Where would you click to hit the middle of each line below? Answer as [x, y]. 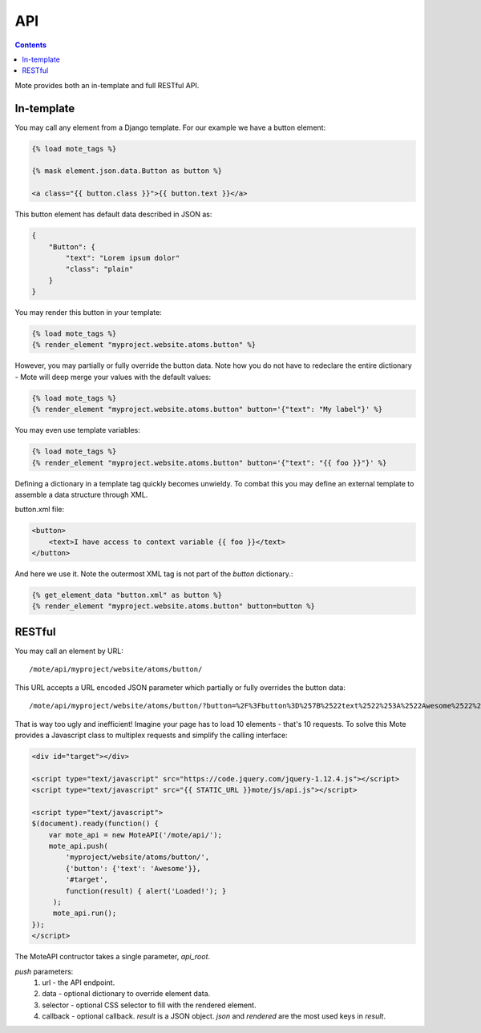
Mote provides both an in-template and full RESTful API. [107, 85]
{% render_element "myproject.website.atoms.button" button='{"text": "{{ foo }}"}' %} [209, 462]
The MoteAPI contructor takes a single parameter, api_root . [113, 957]
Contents [31, 45]
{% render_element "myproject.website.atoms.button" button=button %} [174, 606]
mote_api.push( [78, 846]
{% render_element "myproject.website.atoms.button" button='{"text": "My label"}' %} [207, 410]
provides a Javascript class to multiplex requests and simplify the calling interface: [151, 735]
